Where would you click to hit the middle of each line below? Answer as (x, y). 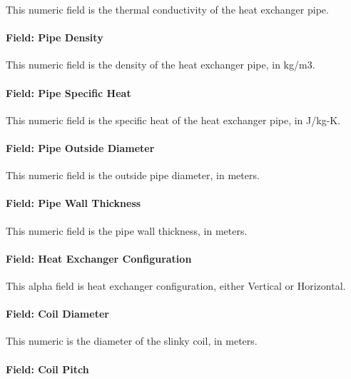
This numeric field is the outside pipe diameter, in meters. (133, 175)
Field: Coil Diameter (57, 314)
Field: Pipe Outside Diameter (80, 147)
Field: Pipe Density (55, 37)
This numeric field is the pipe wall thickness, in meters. (127, 230)
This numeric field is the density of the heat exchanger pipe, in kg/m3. (161, 65)
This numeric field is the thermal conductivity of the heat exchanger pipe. (167, 9)
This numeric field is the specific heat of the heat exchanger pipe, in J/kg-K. (173, 120)
